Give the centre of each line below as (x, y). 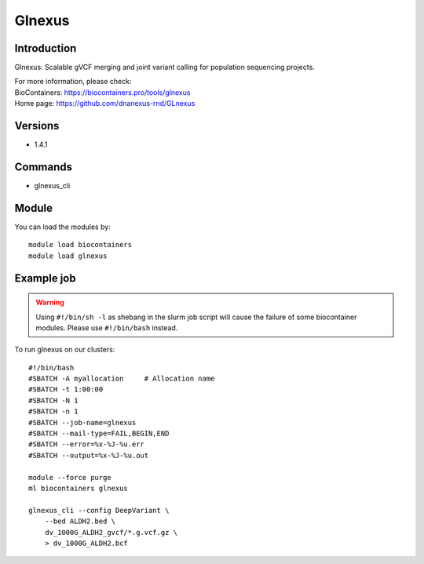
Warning (50, 303)
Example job (45, 278)
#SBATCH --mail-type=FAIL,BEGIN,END (99, 434)
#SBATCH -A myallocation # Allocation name (122, 379)
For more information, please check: (73, 82)
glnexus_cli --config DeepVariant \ (99, 510)
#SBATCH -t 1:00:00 (66, 389)
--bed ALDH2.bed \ (80, 521)
